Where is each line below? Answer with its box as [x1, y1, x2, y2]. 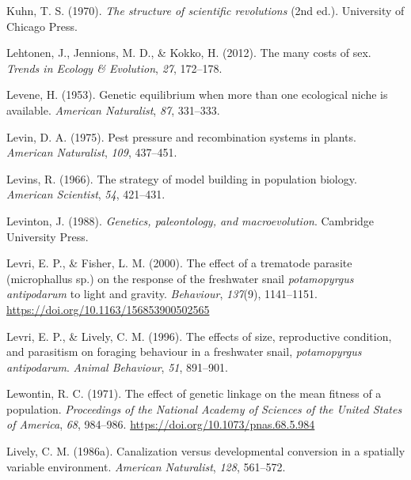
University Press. [6, 228, 89, 244]
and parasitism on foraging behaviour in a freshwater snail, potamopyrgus [6, 343, 362, 360]
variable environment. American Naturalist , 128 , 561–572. [6, 458, 286, 474]
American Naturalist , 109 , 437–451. [6, 144, 177, 161]
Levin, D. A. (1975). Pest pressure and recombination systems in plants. [6, 128, 356, 145]
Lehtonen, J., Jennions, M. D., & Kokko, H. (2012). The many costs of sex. [6, 44, 371, 61]
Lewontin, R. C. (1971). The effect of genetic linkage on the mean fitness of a [6, 385, 382, 402]
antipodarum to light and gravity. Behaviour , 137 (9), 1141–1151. [6, 285, 318, 302]
